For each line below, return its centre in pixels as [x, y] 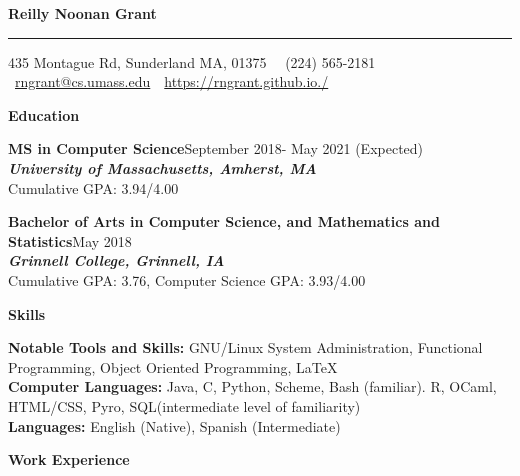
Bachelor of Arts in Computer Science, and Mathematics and [224, 221]
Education [44, 114]
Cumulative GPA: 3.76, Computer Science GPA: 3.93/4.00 [187, 279]
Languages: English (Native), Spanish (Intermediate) [174, 425]
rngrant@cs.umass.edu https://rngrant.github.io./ [172, 81]
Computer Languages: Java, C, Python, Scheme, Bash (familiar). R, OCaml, [252, 386]
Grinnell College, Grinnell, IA [116, 260]
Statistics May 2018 [70, 240]
